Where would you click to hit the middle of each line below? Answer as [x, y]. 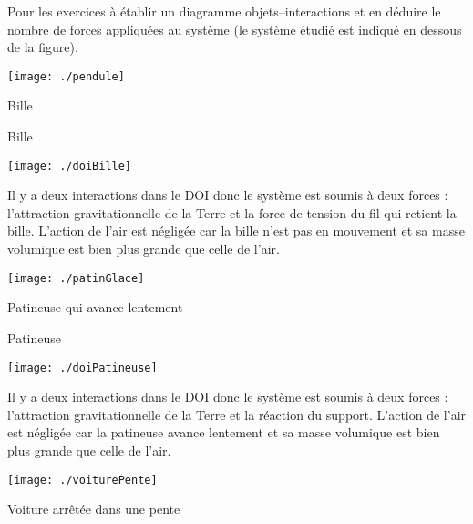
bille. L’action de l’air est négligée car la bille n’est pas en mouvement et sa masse [236, 231]
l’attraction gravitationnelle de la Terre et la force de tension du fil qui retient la [232, 212]
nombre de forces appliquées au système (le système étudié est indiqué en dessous [235, 29]
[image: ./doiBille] [70, 166]
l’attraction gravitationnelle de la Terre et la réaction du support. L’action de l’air [237, 414]
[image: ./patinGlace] [76, 278]
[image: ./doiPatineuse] [82, 367]
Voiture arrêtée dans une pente [94, 509]
